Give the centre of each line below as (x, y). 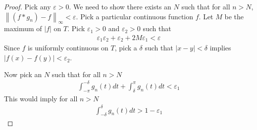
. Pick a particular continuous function (135, 16)
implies (220, 48)
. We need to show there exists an (120, 6)
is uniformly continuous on (68, 48)
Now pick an (23, 74)
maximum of (23, 28)
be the (234, 16)
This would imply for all (41, 98)
